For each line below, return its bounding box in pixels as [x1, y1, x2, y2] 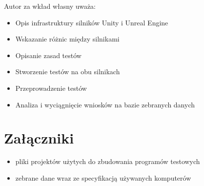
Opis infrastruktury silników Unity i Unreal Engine [15, 17, 168, 27]
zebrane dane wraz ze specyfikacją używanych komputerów [15, 172, 191, 183]
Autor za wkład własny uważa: [4, 1, 96, 11]
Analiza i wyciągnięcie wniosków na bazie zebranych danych [15, 99, 195, 109]
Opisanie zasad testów [15, 50, 82, 60]
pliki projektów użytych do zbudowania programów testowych [15, 156, 200, 166]
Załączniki [4, 128, 74, 148]
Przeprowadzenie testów [15, 83, 87, 93]
